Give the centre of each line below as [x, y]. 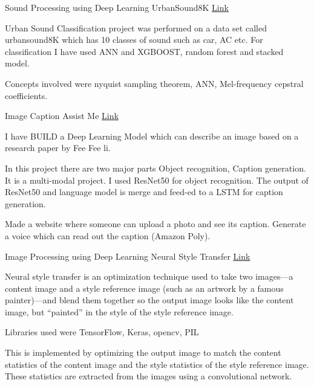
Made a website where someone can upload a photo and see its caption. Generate [155, 224]
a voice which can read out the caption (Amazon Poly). [108, 235]
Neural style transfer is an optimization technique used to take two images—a [149, 276]
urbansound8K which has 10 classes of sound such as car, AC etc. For [134, 40]
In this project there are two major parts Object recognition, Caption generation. [155, 168]
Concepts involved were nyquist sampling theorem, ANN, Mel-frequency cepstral [154, 83]
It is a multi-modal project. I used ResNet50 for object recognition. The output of [157, 180]
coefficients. [26, 95]
